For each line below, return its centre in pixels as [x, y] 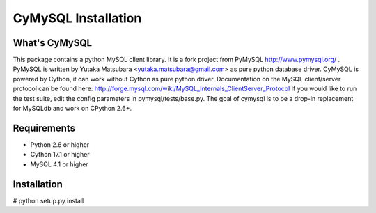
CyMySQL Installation [77, 18]
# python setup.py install [48, 200]
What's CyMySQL [53, 43]
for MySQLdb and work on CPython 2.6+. [72, 109]
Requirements [44, 128]
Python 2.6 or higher [60, 144]
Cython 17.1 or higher [60, 155]
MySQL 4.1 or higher [59, 164]
